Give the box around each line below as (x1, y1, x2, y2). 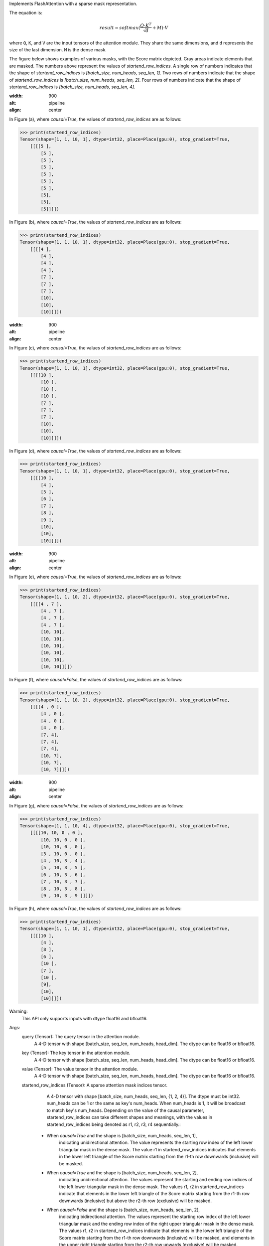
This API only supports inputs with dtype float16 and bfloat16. (21, 1015, 148, 1021)
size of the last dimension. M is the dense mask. (9, 47, 107, 53)
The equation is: (9, 10, 42, 16)
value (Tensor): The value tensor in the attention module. (21, 1066, 138, 1072)
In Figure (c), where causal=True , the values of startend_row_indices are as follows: (9, 345, 182, 351)
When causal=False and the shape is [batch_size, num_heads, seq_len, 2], (46, 1207, 200, 1213)
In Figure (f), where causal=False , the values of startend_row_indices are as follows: (9, 677, 183, 683)
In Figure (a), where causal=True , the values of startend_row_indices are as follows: (9, 116, 182, 122)
